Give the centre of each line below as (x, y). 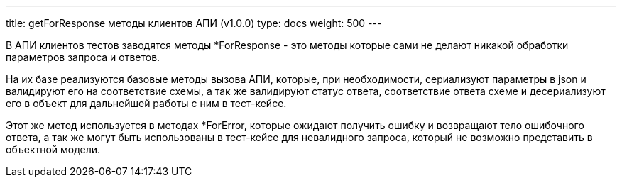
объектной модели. (53, 149)
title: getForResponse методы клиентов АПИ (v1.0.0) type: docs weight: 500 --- (194, 23)
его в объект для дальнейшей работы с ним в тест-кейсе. (146, 103)
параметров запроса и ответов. (83, 57)
